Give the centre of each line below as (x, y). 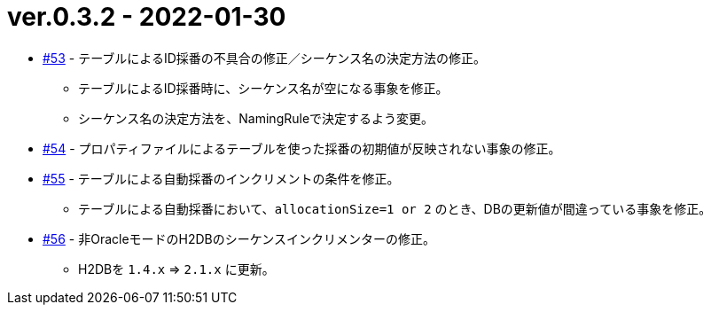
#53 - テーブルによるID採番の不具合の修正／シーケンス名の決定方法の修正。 (265, 58)
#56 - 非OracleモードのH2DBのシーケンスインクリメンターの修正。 (239, 238)
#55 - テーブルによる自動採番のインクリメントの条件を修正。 (221, 178)
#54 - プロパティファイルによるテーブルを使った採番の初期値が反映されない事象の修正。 (302, 148)
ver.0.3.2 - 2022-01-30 (147, 17)
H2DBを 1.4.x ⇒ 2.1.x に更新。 (176, 269)
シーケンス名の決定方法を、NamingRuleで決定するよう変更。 (256, 118)
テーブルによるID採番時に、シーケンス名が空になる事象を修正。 (263, 88)
